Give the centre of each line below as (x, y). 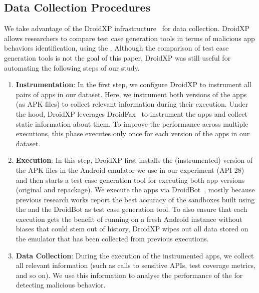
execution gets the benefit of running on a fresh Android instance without (129, 219)
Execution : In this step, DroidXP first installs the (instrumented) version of (134, 160)
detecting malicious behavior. (61, 285)
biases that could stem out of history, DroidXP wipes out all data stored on (132, 229)
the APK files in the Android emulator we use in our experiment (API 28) (130, 170)
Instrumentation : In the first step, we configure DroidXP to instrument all (134, 84)
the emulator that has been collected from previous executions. (112, 239)
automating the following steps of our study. (72, 67)
